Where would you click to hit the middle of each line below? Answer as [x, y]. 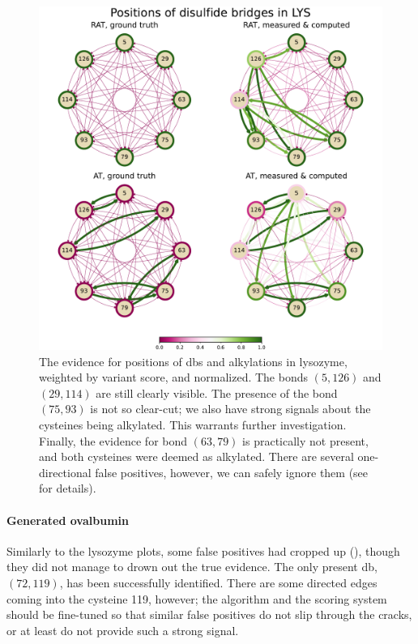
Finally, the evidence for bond [113, 440]
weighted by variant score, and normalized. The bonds [173, 377]
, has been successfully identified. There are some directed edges [218, 582]
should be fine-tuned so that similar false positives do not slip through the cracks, [209, 614]
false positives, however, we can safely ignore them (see [232, 472]
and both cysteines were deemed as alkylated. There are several [196, 456]
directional [65, 472]
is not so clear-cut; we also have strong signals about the [230, 409]
